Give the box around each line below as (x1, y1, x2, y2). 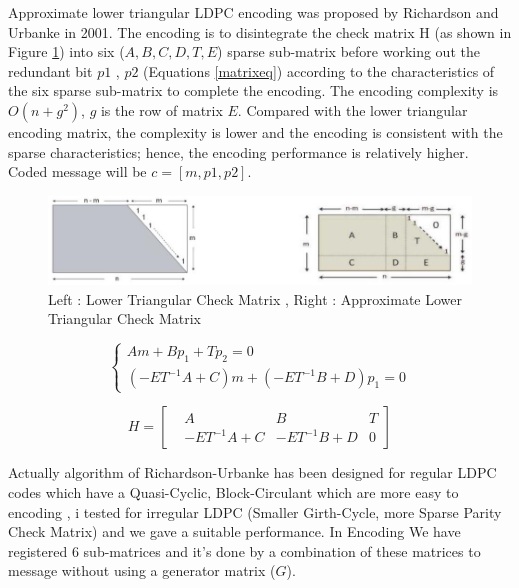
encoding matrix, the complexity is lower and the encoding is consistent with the (8, 121, 503, 142)
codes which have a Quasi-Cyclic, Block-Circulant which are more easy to (8, 481, 459, 502)
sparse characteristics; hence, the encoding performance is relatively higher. (8, 141, 469, 162)
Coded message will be (8, 161, 147, 182)
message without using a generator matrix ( (8, 560, 276, 581)
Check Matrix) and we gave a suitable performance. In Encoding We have (8, 521, 461, 542)
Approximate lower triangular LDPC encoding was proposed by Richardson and (8, 2, 499, 22)
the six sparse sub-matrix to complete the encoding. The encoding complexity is (8, 80, 499, 101)
